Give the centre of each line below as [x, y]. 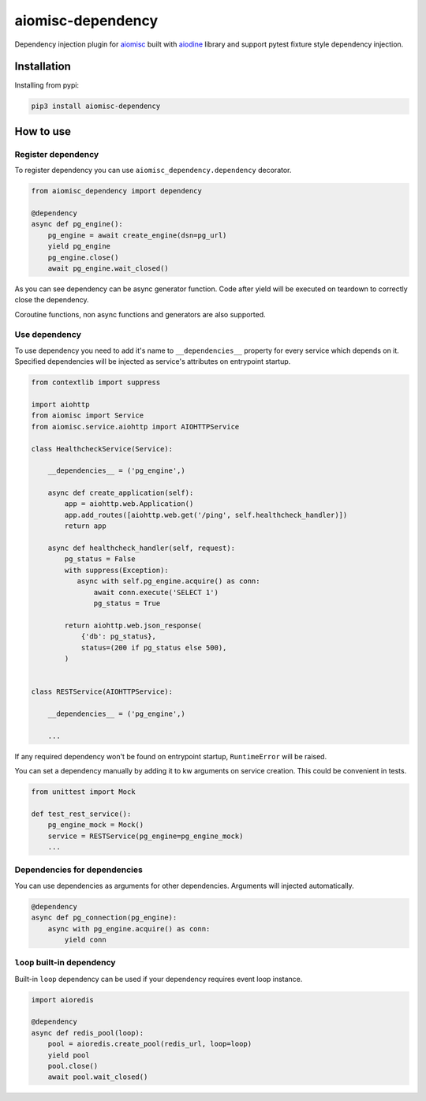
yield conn [85, 940]
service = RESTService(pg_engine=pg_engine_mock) [146, 836]
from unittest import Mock [83, 792]
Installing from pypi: [47, 85]
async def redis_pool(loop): [88, 1033]
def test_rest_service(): [81, 814]
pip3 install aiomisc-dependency [96, 106]
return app [85, 526]
